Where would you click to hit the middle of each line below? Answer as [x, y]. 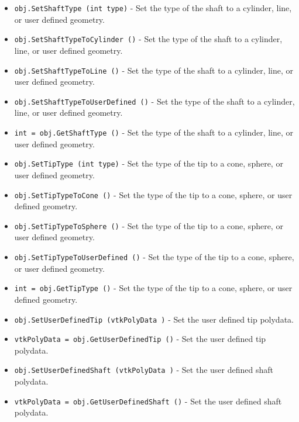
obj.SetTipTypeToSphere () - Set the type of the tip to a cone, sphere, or [149, 225]
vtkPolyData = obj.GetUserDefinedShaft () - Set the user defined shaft [148, 401]
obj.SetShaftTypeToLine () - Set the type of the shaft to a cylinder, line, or [154, 70]
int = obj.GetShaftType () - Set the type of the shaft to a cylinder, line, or [154, 132]
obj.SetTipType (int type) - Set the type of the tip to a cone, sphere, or [149, 163]
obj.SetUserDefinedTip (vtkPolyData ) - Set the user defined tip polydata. [154, 319]
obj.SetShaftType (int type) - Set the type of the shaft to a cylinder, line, [153, 8]
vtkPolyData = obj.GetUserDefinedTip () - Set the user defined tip [140, 339]
